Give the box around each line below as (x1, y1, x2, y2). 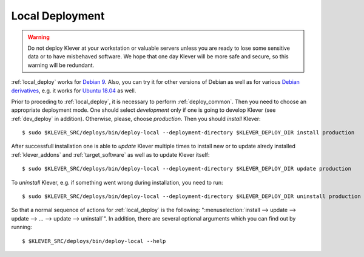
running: (11, 224, 33, 231)
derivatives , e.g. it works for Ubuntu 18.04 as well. (11, 87, 136, 94)
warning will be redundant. (27, 61, 95, 69)
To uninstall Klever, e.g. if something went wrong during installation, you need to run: (11, 179, 224, 186)
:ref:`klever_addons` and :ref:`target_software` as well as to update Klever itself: (11, 151, 210, 158)
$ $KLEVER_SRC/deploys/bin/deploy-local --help (22, 238, 166, 244)
